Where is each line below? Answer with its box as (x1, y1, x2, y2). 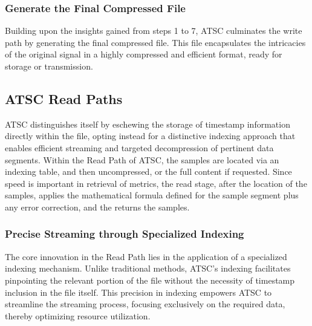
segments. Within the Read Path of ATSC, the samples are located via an (5, 153, 279, 166)
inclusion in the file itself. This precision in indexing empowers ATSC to (5, 285, 272, 298)
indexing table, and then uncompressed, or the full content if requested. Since (5, 165, 292, 178)
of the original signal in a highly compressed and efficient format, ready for (5, 48, 282, 60)
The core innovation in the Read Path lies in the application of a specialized (5, 250, 287, 262)
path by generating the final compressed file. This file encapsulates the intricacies (5, 36, 306, 48)
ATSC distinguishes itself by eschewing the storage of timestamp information (5, 117, 290, 130)
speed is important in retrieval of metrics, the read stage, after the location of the (5, 177, 307, 189)
